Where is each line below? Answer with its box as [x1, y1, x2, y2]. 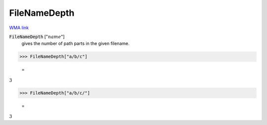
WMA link [9, 25, 29, 31]
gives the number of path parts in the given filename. [21, 41, 130, 46]
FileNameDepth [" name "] [9, 34, 65, 40]
